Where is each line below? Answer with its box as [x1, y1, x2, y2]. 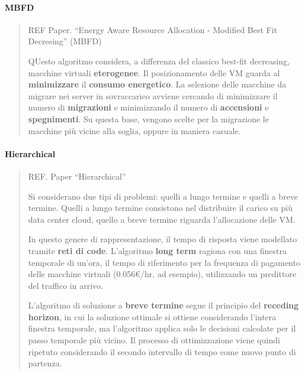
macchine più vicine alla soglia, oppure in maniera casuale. [28, 124, 241, 136]
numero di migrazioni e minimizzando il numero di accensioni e [28, 101, 269, 113]
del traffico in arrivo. [28, 279, 103, 291]
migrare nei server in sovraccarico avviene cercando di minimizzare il [28, 89, 278, 102]
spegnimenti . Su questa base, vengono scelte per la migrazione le [28, 112, 269, 125]
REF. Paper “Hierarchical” [28, 170, 126, 182]
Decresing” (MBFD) [28, 35, 102, 47]
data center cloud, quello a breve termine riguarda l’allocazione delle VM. [28, 213, 296, 225]
